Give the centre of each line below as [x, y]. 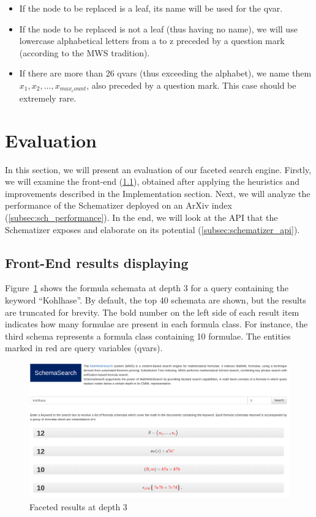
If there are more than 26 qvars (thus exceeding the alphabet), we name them [165, 73]
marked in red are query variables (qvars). [84, 348]
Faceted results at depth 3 [78, 506]
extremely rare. [48, 98]
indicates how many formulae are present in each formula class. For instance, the [156, 324]
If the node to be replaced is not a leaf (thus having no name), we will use [158, 28]
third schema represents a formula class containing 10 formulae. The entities [148, 336]
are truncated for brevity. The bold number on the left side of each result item [152, 312]
